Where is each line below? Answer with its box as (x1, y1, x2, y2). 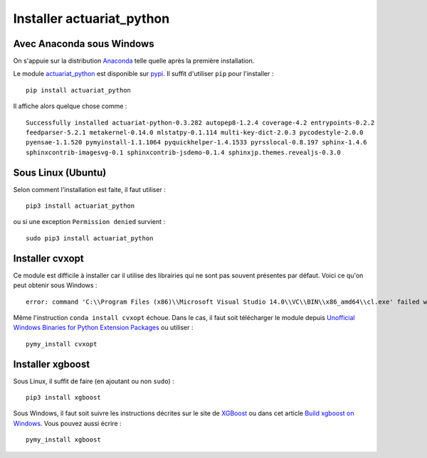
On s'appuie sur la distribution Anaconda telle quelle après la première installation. (13, 57, 255, 65)
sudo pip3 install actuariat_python (26, 234, 154, 242)
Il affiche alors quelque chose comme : (13, 102, 127, 110)
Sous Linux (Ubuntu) (13, 166, 107, 179)
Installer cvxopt (13, 252, 85, 265)
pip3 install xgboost (26, 393, 101, 402)
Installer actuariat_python (13, 11, 170, 26)
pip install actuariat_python (26, 86, 132, 94)
